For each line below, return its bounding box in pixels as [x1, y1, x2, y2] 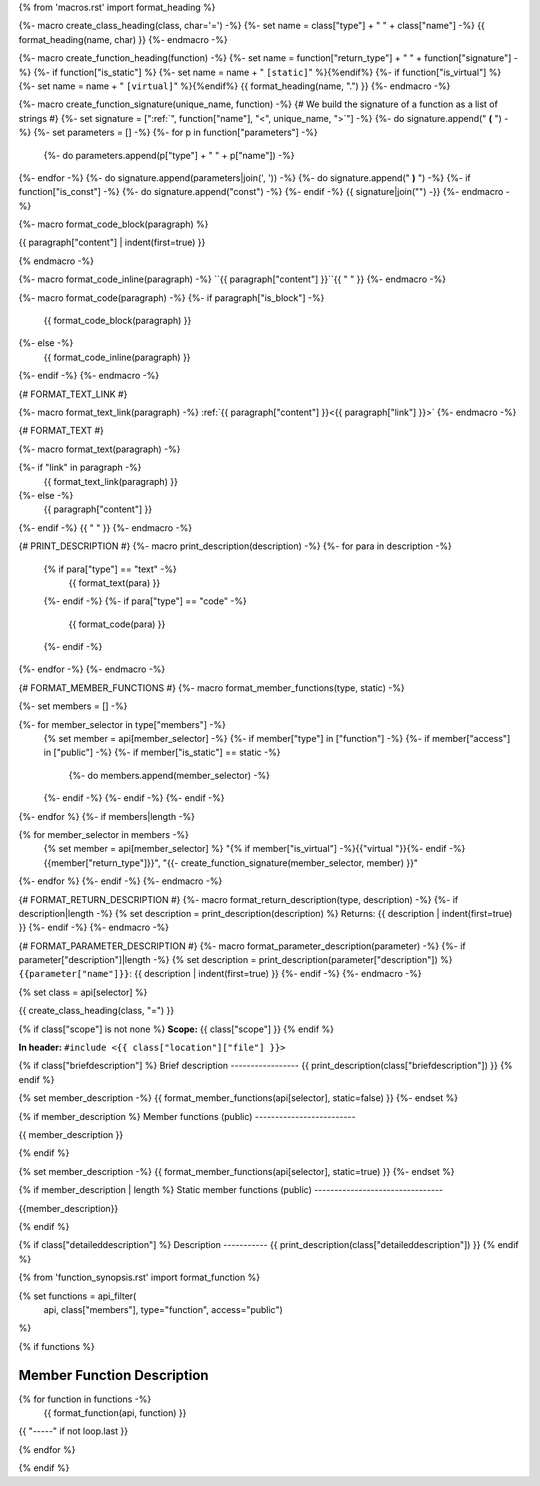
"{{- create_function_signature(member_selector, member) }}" [162, 856, 419, 869]
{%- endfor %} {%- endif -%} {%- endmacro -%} [18, 875, 223, 887]
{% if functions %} [18, 1340, 95, 1352]
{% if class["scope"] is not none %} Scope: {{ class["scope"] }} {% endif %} [18, 1023, 335, 1035]
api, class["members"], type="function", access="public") [43, 1303, 284, 1315]
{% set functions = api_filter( [18, 1290, 137, 1302]
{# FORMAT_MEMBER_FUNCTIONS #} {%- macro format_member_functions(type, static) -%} [18, 681, 405, 694]
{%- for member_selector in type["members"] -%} [18, 718, 227, 730]
